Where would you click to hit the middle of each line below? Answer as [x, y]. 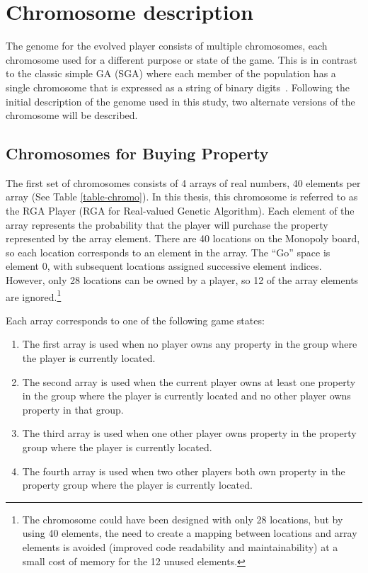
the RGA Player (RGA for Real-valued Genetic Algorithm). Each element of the [180, 211]
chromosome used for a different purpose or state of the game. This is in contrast [182, 59]
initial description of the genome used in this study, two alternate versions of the [180, 101]
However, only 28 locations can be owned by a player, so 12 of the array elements [182, 280]
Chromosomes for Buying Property [137, 153]
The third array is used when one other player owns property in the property [189, 433]
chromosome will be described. [72, 115]
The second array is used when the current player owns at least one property [189, 381]
